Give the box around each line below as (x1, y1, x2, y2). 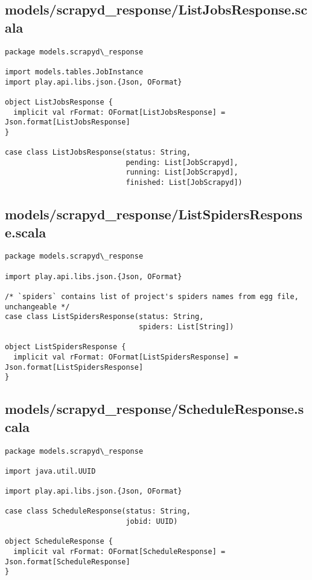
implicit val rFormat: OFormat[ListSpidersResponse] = (13, 352, 238, 361)
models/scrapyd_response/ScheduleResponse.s (5, 399, 304, 418)
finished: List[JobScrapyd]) (126, 178, 243, 187)
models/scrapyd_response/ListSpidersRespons (5, 205, 303, 224)
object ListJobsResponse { (5, 97, 113, 106)
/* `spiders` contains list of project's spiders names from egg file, (5, 292, 299, 301)
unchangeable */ (5, 302, 70, 311)
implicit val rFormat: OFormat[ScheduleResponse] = (13, 547, 226, 556)
